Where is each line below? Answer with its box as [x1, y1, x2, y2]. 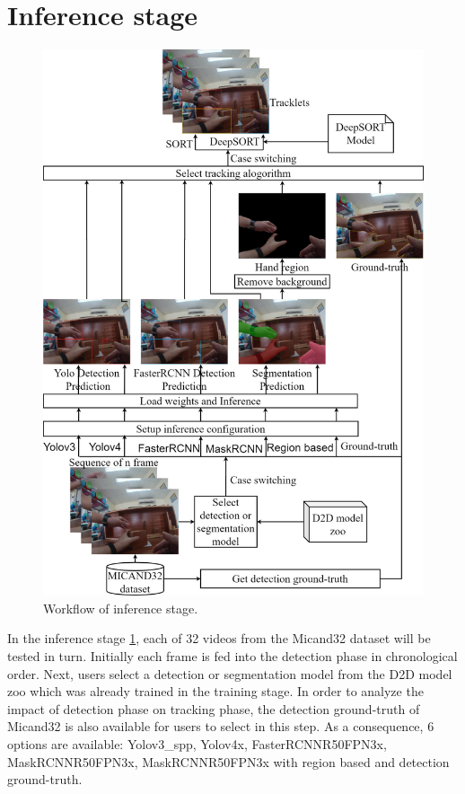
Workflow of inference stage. [43, 598, 198, 617]
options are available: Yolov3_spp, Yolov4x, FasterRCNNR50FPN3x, [7, 734, 387, 753]
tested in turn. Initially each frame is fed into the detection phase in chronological [7, 646, 458, 665]
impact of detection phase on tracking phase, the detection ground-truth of [7, 699, 420, 718]
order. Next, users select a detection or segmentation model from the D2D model [7, 664, 452, 683]
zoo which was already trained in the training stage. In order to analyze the [7, 682, 424, 701]
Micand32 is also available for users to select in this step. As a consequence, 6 [7, 717, 434, 736]
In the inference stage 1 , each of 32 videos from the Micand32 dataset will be [7, 629, 431, 648]
